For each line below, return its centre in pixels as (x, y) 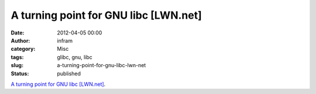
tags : (17, 57)
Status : (20, 74)
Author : (20, 40)
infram (65, 40)
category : (23, 49)
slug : (17, 65)
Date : (18, 33)
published (69, 74)
